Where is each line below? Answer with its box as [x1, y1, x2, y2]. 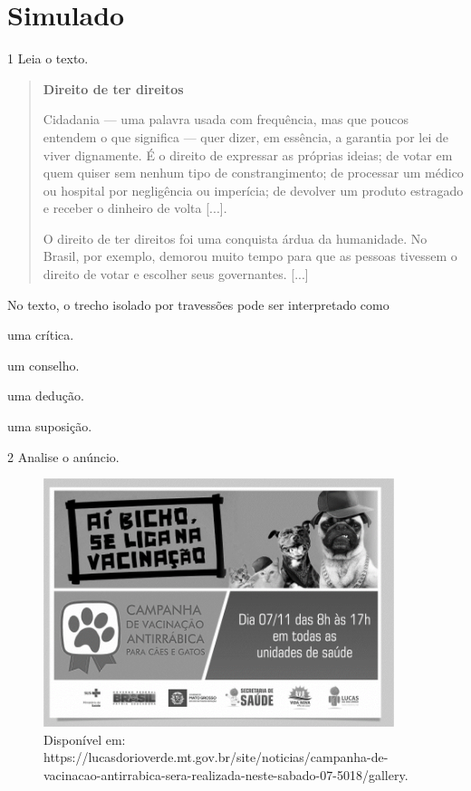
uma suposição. [7, 417, 92, 436]
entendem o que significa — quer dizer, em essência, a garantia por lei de [43, 127, 448, 146]
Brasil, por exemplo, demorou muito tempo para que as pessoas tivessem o [43, 246, 457, 265]
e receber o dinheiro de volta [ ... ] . [43, 198, 227, 217]
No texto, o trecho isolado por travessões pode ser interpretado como [7, 294, 389, 314]
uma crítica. [7, 325, 74, 344]
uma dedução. [7, 386, 84, 405]
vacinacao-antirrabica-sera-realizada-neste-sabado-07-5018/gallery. [43, 765, 409, 784]
